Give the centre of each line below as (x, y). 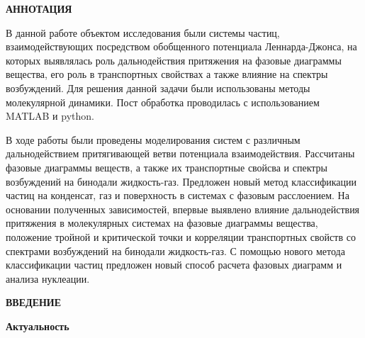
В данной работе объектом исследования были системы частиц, (143, 32)
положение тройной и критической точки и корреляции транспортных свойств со (181, 236)
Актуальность (38, 326)
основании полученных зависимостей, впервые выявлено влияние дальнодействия (183, 209)
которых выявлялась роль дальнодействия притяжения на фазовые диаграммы (174, 60)
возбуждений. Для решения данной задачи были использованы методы (158, 88)
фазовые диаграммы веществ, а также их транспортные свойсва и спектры (167, 167)
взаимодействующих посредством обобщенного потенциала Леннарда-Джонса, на (181, 46)
